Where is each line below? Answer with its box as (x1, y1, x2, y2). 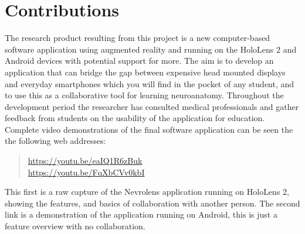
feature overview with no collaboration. (5, 220, 145, 232)
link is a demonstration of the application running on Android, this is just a (5, 208, 277, 221)
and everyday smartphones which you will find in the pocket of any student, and (5, 77, 294, 90)
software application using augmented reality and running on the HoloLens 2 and (5, 43, 297, 55)
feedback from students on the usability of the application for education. (5, 112, 265, 124)
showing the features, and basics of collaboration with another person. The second (5, 197, 300, 209)
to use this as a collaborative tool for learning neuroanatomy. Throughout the (5, 89, 284, 101)
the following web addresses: (5, 135, 106, 147)
